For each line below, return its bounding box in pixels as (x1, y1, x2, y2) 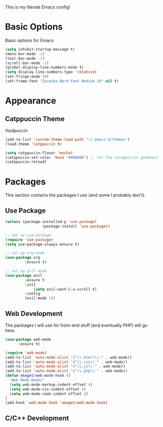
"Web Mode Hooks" (9, 378, 45, 382)
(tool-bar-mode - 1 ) (5, 56, 45, 61)
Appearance (5, 95, 57, 107)
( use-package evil (5, 273, 42, 278)
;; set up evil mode (5, 269, 47, 273)
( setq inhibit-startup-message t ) (5, 46, 76, 52)
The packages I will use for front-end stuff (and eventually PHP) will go (5, 322, 148, 328)
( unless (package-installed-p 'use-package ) (5, 220, 97, 225)
